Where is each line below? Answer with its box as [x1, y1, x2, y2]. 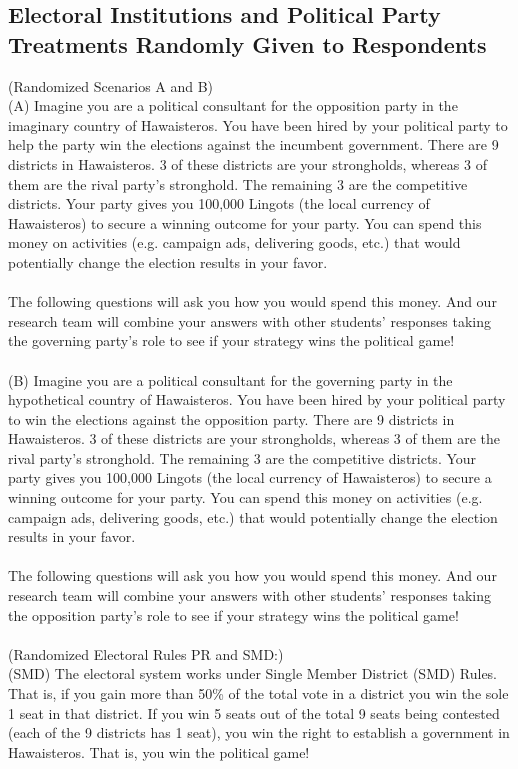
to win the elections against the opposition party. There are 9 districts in [8, 408, 455, 429]
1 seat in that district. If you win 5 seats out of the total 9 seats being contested [8, 702, 500, 723]
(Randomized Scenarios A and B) [8, 75, 214, 96]
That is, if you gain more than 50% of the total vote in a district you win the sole [8, 683, 509, 703]
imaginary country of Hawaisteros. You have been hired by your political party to [8, 114, 508, 135]
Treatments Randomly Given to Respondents [8, 28, 487, 59]
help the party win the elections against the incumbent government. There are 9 [8, 134, 499, 155]
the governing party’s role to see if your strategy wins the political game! [8, 330, 455, 351]
